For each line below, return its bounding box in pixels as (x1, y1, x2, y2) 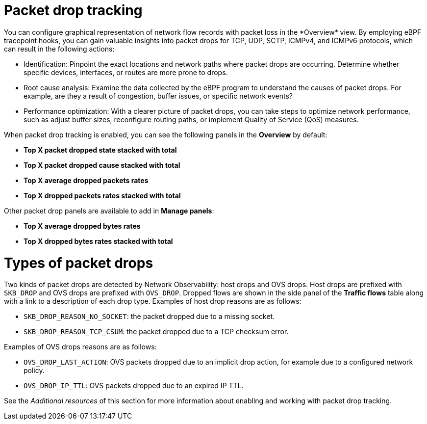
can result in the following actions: (4, 44, 115, 53)
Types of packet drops (4, 254, 153, 271)
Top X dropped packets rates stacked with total (24, 191, 181, 200)
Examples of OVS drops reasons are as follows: (4, 343, 157, 351)
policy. (24, 366, 45, 375)
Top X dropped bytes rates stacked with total (24, 237, 173, 245)
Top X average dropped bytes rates (24, 221, 141, 230)
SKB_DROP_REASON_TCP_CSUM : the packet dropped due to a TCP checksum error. (24, 327, 289, 336)
